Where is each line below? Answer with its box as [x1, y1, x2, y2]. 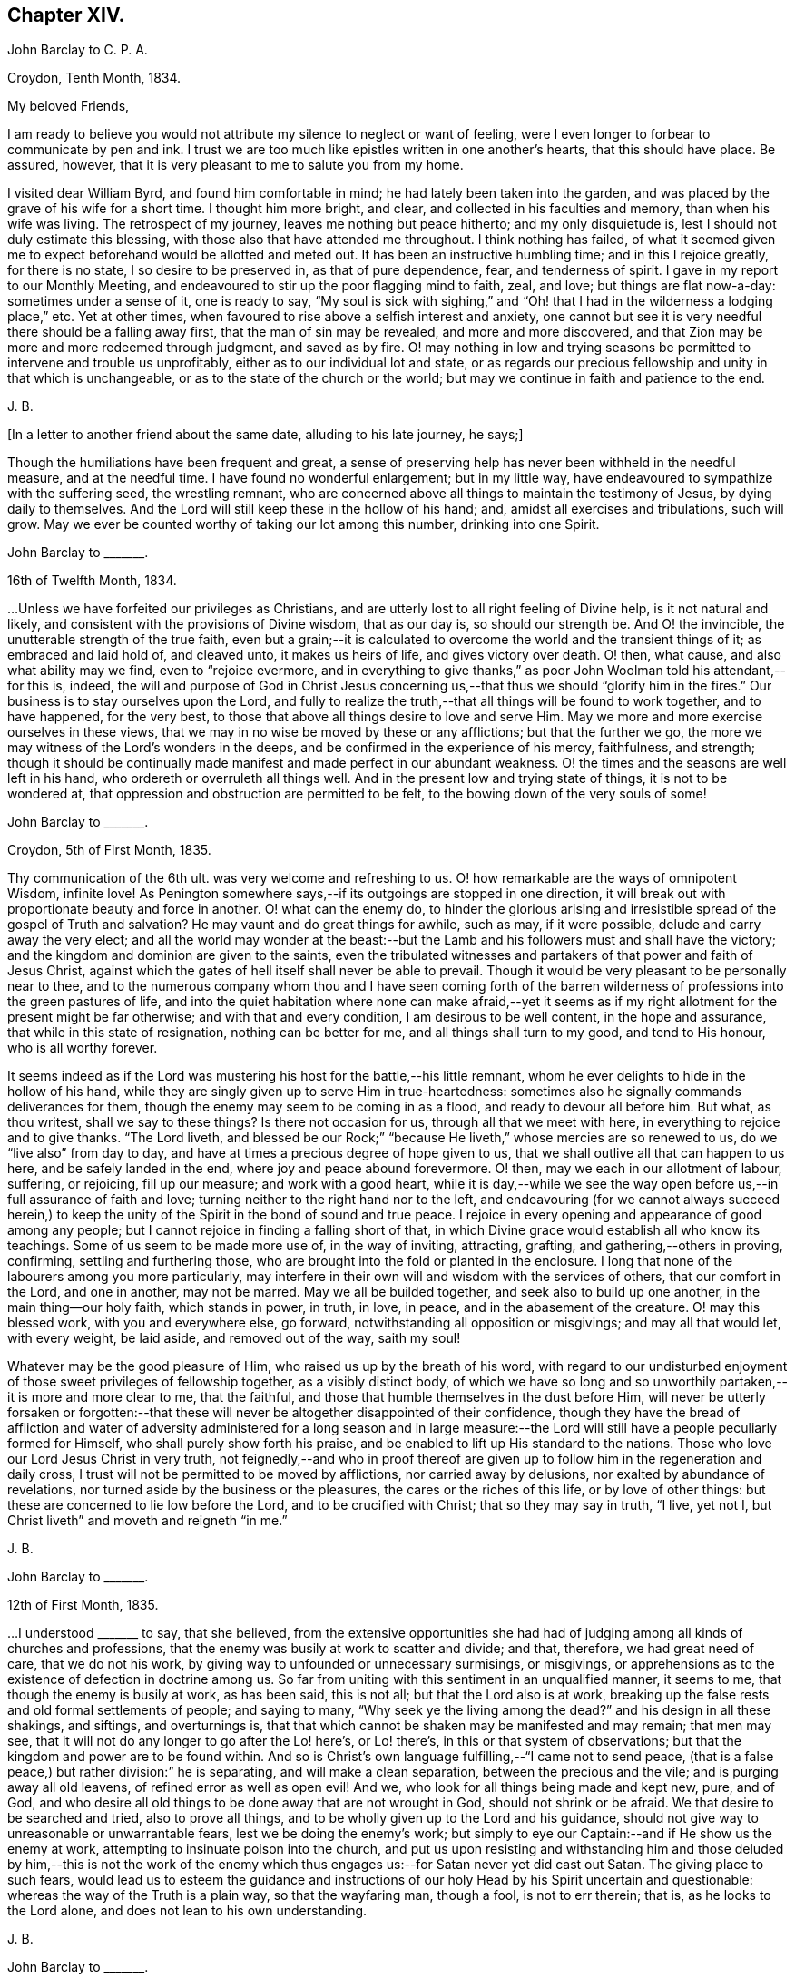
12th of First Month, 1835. [7, 1597, 159, 1613]
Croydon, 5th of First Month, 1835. [7, 842, 211, 858]
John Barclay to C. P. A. [7, 42, 148, 58]
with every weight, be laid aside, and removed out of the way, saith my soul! [7, 1330, 461, 1346]
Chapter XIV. [7, 4, 125, 26]
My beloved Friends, [7, 98, 130, 114]
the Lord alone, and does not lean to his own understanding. [7, 1903, 368, 1919]
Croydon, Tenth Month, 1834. [7, 70, 182, 86]
